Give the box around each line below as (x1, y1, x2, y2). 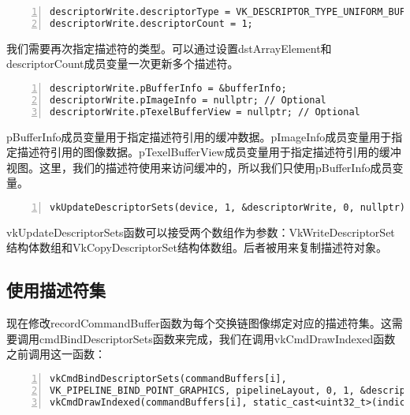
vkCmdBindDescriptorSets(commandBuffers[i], (50, 372, 287, 384)
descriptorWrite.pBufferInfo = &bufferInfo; (50, 82, 287, 94)
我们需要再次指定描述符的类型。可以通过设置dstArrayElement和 (6, 39, 332, 56)
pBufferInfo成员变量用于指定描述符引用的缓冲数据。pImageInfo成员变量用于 (6, 128, 392, 144)
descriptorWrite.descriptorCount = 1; (50, 17, 253, 29)
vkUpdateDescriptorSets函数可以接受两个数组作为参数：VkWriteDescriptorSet (6, 223, 395, 240)
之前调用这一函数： (6, 346, 106, 362)
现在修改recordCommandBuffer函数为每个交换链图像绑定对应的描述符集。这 (6, 315, 392, 331)
